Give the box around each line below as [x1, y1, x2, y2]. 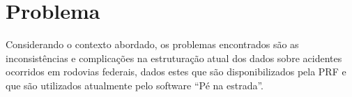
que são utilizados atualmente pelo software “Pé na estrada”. [6, 77, 263, 92]
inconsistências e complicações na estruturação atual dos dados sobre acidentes [6, 50, 342, 65]
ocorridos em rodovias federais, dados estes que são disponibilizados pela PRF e [6, 64, 346, 79]
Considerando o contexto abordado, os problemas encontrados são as [6, 37, 299, 52]
